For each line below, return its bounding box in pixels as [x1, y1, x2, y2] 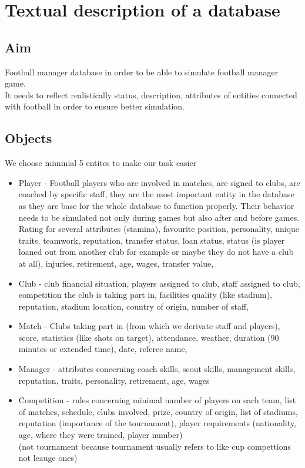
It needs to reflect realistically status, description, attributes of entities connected [5, 88, 297, 101]
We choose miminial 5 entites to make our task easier [5, 157, 197, 169]
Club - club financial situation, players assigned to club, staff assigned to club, [18, 277, 300, 289]
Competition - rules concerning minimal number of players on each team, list [18, 394, 296, 406]
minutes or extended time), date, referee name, [18, 343, 187, 355]
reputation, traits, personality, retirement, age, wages [18, 374, 210, 386]
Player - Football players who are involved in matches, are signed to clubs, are [18, 176, 300, 188]
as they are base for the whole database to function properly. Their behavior [18, 199, 294, 211]
